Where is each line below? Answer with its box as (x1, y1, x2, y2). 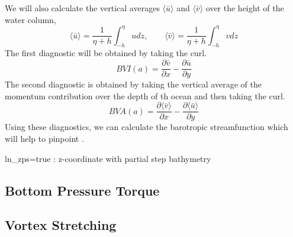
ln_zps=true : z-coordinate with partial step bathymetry (5, 152, 211, 164)
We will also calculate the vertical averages (5, 2, 160, 14)
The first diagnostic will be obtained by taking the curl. (5, 47, 207, 59)
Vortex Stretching (5, 216, 117, 234)
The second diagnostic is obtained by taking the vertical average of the (5, 78, 262, 90)
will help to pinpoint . (5, 132, 84, 144)
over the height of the (205, 2, 284, 14)
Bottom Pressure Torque (5, 181, 160, 199)
